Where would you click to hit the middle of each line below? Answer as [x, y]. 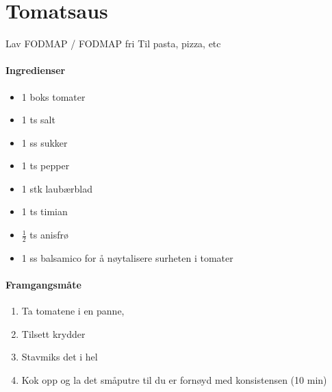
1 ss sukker [44, 142]
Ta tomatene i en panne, [73, 311]
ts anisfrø [49, 235]
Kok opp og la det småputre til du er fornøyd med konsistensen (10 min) [174, 380]
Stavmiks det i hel [60, 357]
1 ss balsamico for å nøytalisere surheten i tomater [127, 257]
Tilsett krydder [53, 333]
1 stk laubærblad [57, 188]
